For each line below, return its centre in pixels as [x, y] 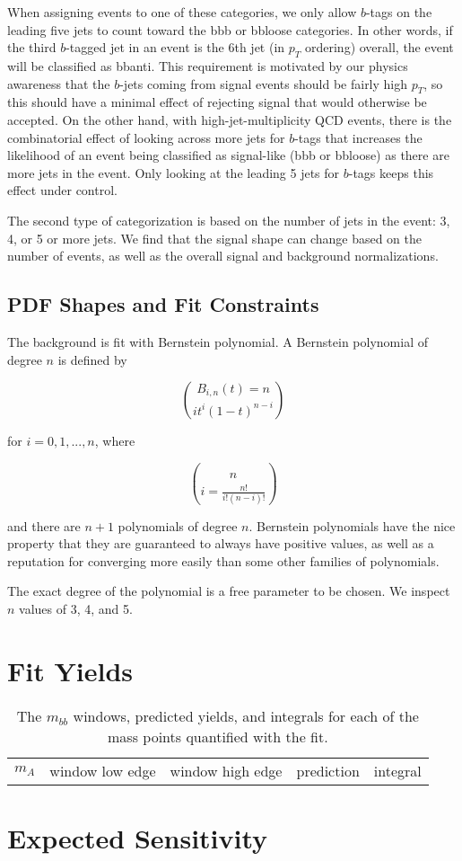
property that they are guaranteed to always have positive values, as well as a [221, 543]
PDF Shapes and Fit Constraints [163, 304]
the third [32, 47]
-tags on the [399, 12]
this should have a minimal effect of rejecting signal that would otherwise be [217, 102]
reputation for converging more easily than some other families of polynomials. [223, 560]
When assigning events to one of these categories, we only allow [182, 12]
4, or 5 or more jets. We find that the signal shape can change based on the [215, 238]
